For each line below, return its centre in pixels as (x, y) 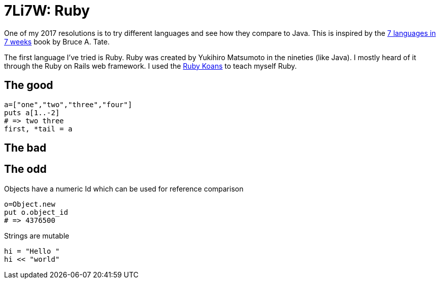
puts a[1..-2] (32, 112)
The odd (25, 169)
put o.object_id (36, 212)
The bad (25, 148)
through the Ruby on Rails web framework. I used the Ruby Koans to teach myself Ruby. (151, 66)
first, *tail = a (38, 129)
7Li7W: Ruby (47, 11)
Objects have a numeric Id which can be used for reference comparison (124, 188)
